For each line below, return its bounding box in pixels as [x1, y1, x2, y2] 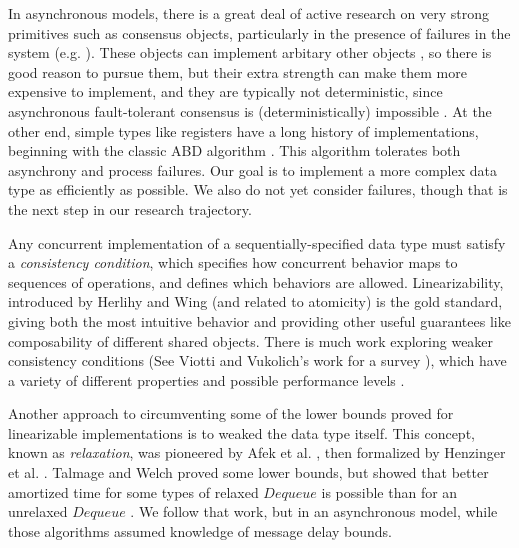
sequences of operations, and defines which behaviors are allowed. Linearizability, [8, 271, 504, 292]
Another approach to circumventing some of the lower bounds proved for [8, 403, 454, 424]
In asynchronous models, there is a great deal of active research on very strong [8, 3, 489, 23]
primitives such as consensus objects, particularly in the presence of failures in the [8, 22, 511, 43]
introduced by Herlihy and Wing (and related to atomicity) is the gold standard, [8, 291, 503, 312]
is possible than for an [321, 481, 458, 502]
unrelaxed [8, 501, 68, 522]
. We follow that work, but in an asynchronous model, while [130, 501, 498, 522]
